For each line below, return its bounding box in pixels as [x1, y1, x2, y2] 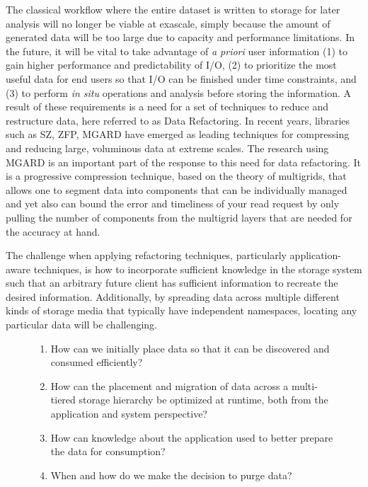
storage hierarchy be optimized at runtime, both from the [79, 392, 328, 407]
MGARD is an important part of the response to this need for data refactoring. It [6, 154, 361, 169]
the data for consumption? [50, 444, 166, 459]
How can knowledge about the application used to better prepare [50, 430, 333, 445]
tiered [50, 392, 76, 407]
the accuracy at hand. [6, 224, 100, 239]
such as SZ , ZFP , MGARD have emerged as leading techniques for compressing [6, 127, 350, 142]
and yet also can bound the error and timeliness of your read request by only [6, 196, 340, 211]
